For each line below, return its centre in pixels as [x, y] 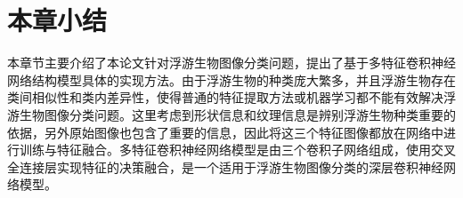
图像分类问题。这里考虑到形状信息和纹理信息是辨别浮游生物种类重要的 [250, 114]
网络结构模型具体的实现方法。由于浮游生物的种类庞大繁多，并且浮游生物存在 [231, 79]
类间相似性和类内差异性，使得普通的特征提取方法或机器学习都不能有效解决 [225, 97]
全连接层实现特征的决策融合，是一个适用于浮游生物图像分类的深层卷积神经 [225, 166]
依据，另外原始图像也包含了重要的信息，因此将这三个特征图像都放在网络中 [225, 132]
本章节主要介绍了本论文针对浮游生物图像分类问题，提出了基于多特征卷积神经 [231, 63]
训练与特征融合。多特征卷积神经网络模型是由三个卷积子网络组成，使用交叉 [237, 150]
